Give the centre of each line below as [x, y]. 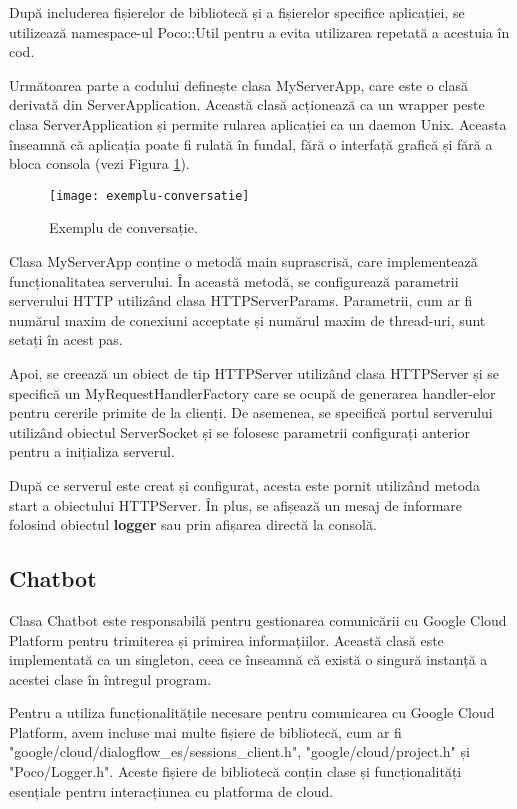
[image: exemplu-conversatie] [149, 195]
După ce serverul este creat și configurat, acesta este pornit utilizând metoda [244, 484]
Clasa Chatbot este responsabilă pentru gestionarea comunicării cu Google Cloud [258, 619]
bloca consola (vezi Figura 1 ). [99, 163]
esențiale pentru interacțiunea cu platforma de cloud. [171, 790]
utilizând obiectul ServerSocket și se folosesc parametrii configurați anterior [240, 431]
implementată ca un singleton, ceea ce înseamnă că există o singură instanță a [248, 659]
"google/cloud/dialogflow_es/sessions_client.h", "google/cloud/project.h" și [239, 751]
